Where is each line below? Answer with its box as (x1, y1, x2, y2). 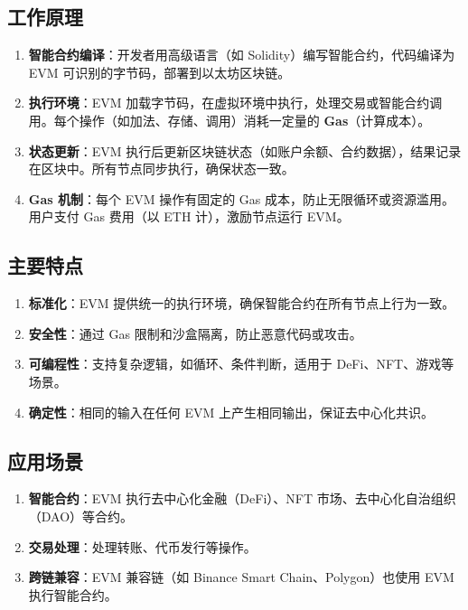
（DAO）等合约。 (28, 506, 134, 525)
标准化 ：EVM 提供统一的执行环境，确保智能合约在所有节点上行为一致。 (28, 294, 455, 313)
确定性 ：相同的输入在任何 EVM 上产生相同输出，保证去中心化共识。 (28, 402, 434, 421)
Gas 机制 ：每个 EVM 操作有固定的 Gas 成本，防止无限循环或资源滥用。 (28, 189, 455, 208)
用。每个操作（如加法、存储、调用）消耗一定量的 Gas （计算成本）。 (28, 110, 431, 129)
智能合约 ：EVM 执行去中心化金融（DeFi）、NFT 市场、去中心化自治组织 (28, 489, 456, 508)
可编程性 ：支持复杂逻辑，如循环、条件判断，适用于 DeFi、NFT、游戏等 (28, 354, 454, 373)
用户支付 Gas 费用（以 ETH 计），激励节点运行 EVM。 (28, 207, 350, 226)
